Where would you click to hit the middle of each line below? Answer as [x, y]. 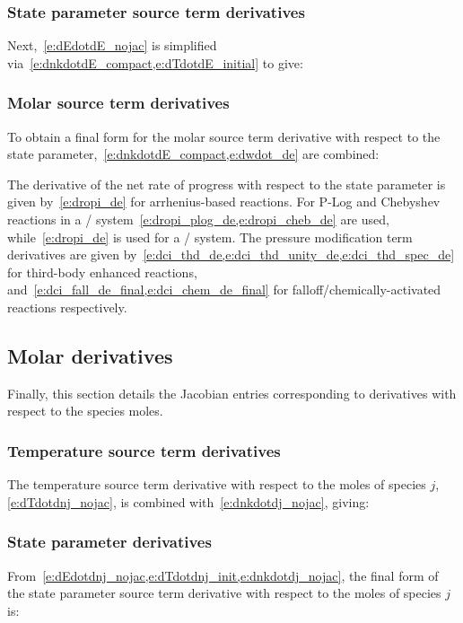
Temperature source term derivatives [144, 450]
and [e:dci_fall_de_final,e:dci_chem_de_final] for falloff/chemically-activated [224, 290]
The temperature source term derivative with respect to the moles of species [217, 484]
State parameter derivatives [109, 542]
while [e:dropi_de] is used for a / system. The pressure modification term [210, 237]
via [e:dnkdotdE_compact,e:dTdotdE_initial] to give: [155, 62]
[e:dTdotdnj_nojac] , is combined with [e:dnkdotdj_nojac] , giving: [188, 501]
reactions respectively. [67, 307]
